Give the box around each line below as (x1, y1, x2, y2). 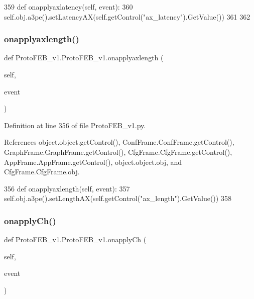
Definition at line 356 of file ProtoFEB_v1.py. (4, 120, 146, 130)
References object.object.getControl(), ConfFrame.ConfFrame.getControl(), (4, 137, 234, 147)
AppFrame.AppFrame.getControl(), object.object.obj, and (4, 156, 182, 167)
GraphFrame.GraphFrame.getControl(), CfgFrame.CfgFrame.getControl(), (4, 146, 232, 157)
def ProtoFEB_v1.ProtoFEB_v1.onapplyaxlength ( (4, 52, 164, 63)
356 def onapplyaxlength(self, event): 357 (4, 183, 130, 193)
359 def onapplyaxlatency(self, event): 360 (4, 2, 133, 12)
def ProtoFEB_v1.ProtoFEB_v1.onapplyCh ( (4, 234, 147, 245)
